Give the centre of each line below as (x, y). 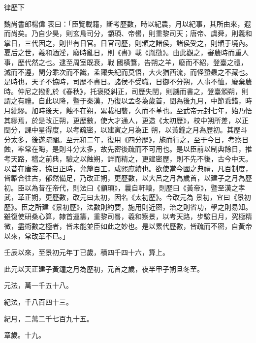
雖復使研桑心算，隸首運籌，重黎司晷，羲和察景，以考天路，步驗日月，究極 (125, 216)
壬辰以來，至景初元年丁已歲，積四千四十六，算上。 (87, 252)
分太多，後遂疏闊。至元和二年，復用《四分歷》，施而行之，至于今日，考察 (123, 139)
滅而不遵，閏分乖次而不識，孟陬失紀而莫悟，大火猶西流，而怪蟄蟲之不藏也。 (128, 72)
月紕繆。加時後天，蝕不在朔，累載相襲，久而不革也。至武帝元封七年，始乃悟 (128, 110)
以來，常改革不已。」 (37, 235)
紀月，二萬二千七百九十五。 (49, 318)
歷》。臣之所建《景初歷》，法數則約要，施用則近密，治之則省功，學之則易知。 (128, 206)
